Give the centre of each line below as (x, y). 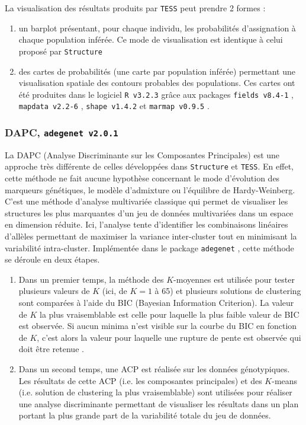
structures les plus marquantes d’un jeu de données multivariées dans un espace (149, 213)
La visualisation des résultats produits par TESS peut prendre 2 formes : (135, 8)
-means (285, 380)
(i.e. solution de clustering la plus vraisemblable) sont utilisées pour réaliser (155, 392)
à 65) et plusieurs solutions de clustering (228, 291)
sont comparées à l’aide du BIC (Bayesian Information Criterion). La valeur (156, 303)
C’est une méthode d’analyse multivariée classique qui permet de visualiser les (146, 201)
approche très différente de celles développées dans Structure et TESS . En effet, (149, 166)
